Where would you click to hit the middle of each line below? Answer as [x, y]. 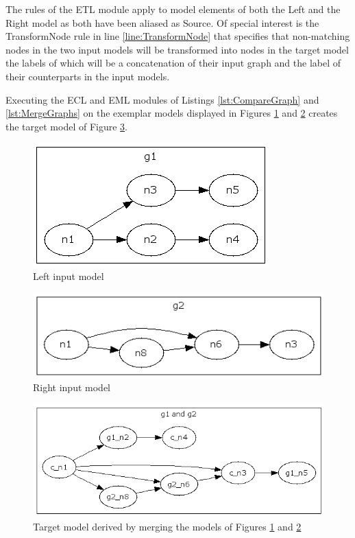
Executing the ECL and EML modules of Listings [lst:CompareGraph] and [162, 99]
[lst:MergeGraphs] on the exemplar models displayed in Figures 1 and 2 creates [172, 113]
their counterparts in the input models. [88, 76]
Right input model [72, 387]
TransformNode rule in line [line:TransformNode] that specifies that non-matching [178, 36]
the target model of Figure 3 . [67, 126]
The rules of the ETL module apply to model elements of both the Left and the [173, 9]
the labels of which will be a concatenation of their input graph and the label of [173, 63]
